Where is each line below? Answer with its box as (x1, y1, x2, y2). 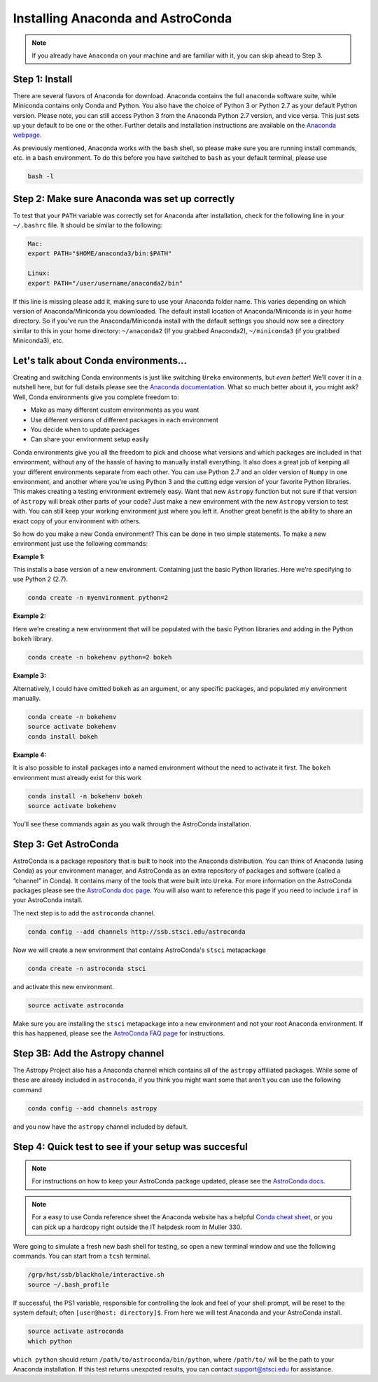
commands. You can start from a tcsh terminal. (13, 1252, 150, 1261)
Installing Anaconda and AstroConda (13, 11, 232, 26)
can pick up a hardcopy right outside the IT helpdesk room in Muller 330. (31, 1223, 242, 1231)
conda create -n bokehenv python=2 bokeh (27, 653, 172, 662)
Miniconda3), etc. (13, 337, 64, 345)
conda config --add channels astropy (27, 1104, 157, 1112)
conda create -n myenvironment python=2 (27, 593, 168, 602)
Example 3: (13, 671, 47, 680)
